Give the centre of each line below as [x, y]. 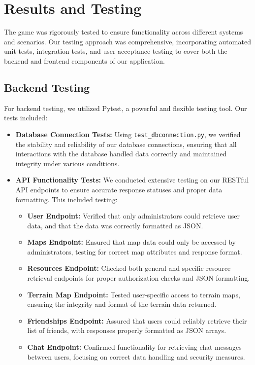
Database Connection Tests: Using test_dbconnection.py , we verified [128, 134]
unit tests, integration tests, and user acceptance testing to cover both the [116, 51]
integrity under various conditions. [67, 163]
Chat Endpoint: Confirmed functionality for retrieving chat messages [134, 347]
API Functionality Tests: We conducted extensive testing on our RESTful [132, 180]
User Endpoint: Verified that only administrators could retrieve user [133, 216]
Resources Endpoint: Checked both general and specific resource [129, 268]
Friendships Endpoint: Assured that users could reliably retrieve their [137, 320]
